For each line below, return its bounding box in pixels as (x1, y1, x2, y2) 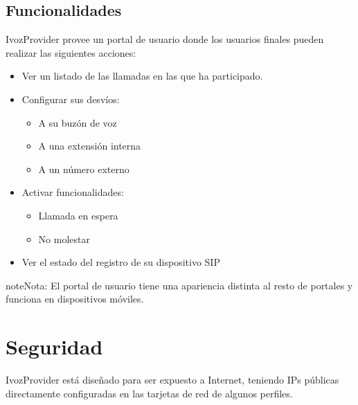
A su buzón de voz (38, 115, 117, 129)
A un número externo (38, 161, 129, 176)
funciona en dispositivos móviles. (6, 291, 144, 306)
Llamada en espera (38, 208, 118, 222)
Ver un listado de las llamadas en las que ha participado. (21, 69, 263, 83)
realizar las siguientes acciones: (6, 45, 136, 60)
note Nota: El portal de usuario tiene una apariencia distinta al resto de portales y (6, 278, 353, 292)
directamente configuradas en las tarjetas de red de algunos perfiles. (6, 386, 293, 400)
